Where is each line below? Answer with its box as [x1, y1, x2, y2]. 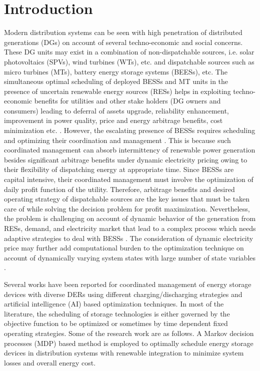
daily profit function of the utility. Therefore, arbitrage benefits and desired [4, 183, 235, 194]
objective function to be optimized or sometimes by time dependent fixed [4, 318, 228, 328]
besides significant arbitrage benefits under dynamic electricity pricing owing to [4, 154, 247, 164]
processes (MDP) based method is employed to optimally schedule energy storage [4, 337, 253, 348]
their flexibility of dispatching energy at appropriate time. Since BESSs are [4, 164, 234, 174]
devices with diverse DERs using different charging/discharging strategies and [4, 288, 242, 299]
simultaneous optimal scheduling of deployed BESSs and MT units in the [4, 76, 228, 86]
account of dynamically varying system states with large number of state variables [4, 252, 256, 262]
